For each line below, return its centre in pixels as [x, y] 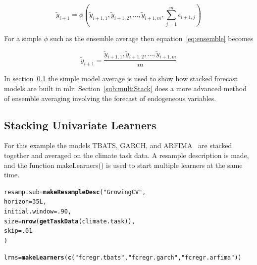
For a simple [23, 38]
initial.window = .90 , [38, 212]
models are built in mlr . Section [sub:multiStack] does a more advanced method [126, 88]
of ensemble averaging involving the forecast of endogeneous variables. [110, 98]
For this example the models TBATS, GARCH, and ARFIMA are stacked [118, 145]
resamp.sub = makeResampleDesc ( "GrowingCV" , [75, 192]
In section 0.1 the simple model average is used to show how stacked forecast [121, 79]
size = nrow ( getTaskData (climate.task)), [70, 221]
